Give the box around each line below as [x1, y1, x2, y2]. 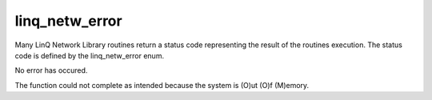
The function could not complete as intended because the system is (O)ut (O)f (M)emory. [14, 80, 310, 90]
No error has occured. [14, 66, 88, 75]
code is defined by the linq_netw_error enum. [14, 50, 164, 60]
